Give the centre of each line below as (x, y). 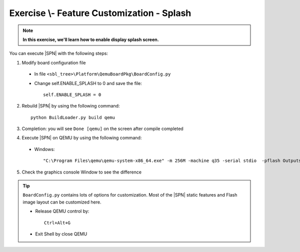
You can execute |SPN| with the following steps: (59, 53)
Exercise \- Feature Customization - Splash (100, 13)
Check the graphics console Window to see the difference (82, 172)
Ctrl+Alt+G (57, 223)
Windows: (44, 149)
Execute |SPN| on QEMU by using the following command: (82, 138)
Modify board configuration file (54, 62)
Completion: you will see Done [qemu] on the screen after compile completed (102, 129)
